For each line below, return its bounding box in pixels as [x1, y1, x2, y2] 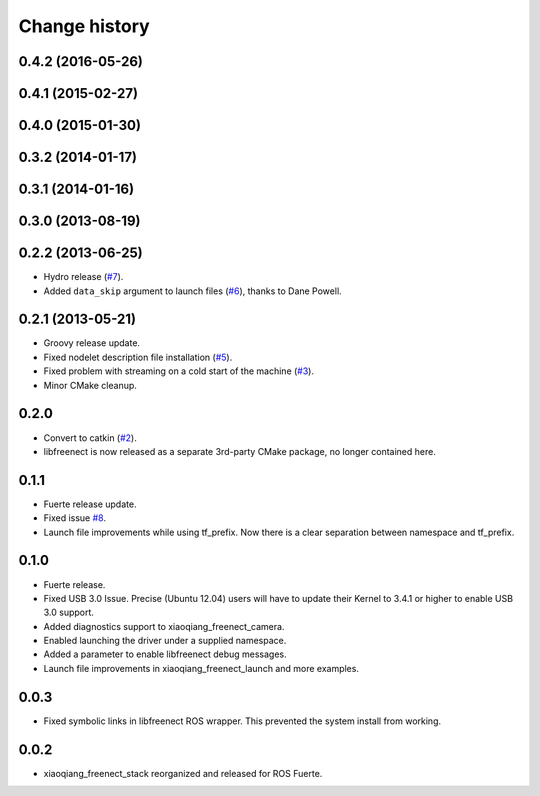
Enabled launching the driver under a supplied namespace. [43, 635, 287, 647]
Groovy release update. [43, 337, 140, 349]
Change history [18, 15, 150, 37]
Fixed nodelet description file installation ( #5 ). [43, 351, 233, 363]
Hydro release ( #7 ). [43, 271, 124, 283]
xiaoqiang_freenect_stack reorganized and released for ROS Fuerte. [43, 767, 323, 779]
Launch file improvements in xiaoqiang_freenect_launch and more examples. [43, 662, 360, 674]
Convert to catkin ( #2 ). [43, 431, 137, 444]
